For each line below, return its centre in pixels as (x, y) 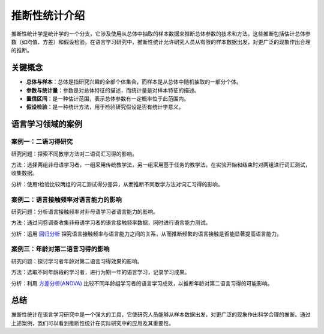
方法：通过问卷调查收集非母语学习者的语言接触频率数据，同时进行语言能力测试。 (111, 223)
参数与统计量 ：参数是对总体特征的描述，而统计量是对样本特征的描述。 (113, 90)
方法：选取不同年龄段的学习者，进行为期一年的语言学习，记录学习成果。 (100, 272)
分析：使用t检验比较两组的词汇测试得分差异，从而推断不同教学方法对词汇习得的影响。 (117, 184)
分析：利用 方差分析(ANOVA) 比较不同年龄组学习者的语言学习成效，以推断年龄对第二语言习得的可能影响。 (142, 283)
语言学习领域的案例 (46, 124)
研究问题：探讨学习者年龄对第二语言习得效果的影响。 (77, 261)
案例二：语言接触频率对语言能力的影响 (67, 199)
